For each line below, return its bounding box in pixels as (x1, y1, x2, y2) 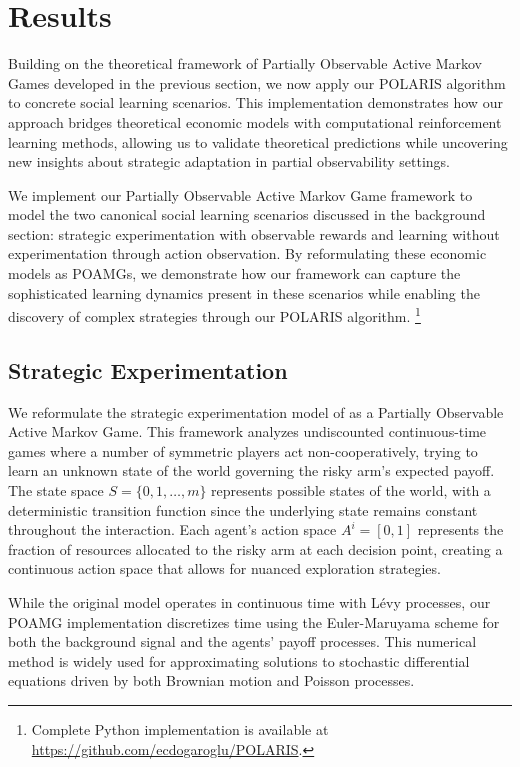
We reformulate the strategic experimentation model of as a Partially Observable (8, 401, 504, 422)
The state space (8, 480, 104, 501)
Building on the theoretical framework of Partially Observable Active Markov (8, 53, 482, 74)
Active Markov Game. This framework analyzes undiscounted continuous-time (8, 421, 487, 442)
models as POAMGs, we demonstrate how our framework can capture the (8, 263, 461, 284)
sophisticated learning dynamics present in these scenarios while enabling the (8, 282, 480, 303)
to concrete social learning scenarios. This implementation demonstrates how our (8, 92, 503, 113)
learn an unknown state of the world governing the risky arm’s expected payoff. (8, 460, 495, 481)
